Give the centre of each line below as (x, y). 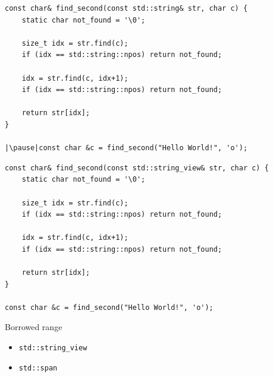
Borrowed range (34, 327)
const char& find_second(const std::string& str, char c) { (126, 8)
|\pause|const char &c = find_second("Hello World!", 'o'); (126, 148)
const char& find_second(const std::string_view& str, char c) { (137, 168)
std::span (38, 368)
